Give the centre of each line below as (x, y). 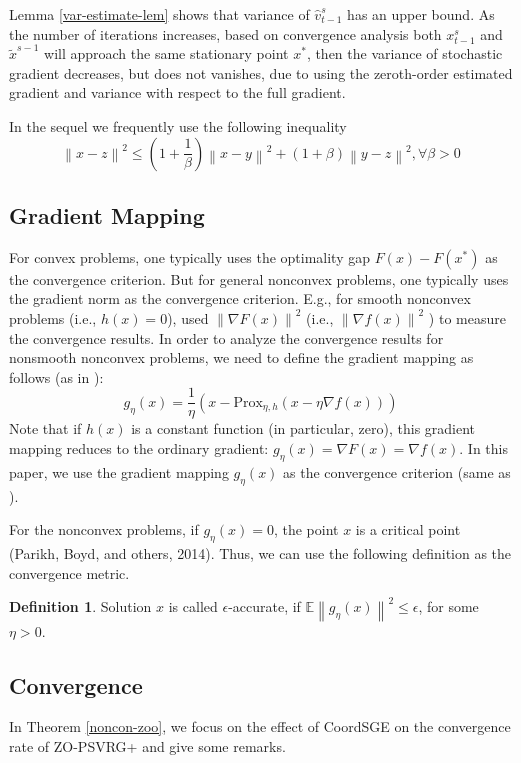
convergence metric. (69, 572)
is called (193, 606)
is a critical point (408, 529)
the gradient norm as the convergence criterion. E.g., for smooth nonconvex (240, 298)
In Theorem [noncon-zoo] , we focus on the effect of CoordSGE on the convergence (260, 726)
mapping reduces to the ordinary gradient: (139, 447)
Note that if (45, 428)
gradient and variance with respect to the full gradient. (177, 92)
